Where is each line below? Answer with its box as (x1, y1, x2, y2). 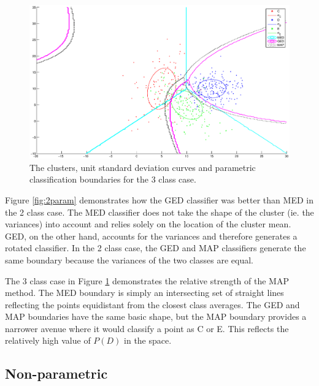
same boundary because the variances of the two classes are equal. (5, 253, 253, 266)
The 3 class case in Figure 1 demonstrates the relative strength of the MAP (5, 274, 289, 287)
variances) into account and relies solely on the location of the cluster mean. (5, 218, 291, 230)
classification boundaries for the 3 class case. (29, 173, 196, 186)
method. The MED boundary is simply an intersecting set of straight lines (5, 286, 284, 299)
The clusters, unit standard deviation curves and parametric (29, 161, 256, 173)
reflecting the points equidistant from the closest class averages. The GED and (5, 298, 300, 311)
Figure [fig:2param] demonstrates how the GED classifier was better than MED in (5, 193, 313, 206)
